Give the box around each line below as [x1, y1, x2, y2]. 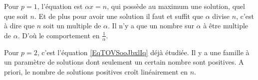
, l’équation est [37, 1, 83, 11]
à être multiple [203, 20, 249, 31]
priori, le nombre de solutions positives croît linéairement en [4, 66, 188, 77]
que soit [4, 10, 28, 21]
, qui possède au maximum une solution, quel [107, 1, 245, 11]
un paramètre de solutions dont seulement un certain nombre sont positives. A [4, 57, 244, 67]
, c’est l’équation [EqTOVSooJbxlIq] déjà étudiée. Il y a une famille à [37, 47, 250, 57]
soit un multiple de [43, 20, 101, 31]
